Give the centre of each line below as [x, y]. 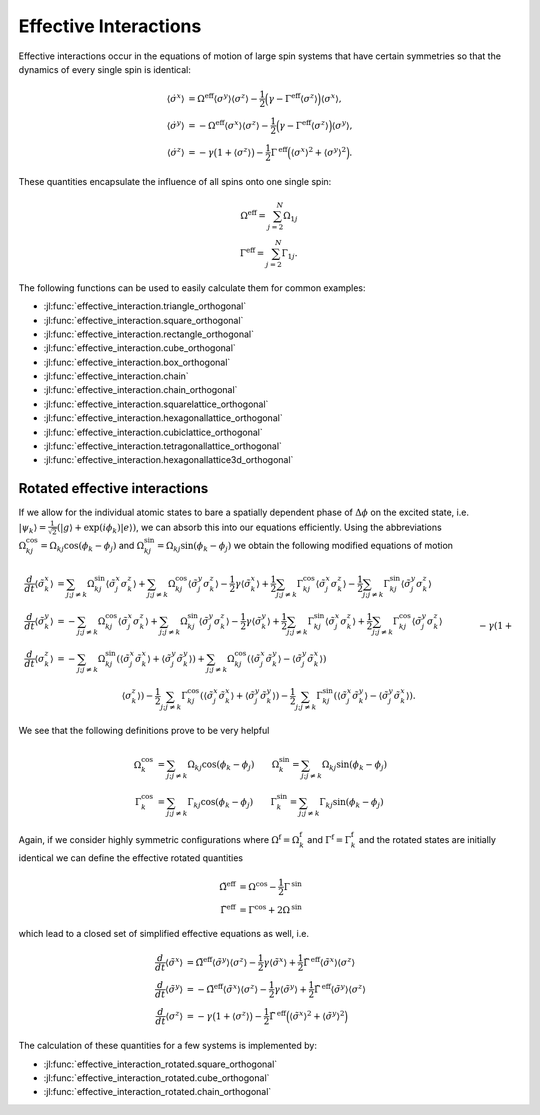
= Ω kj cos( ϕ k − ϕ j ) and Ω [92, 547]
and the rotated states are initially [427, 839]
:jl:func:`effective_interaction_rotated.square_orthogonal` [160, 1064]
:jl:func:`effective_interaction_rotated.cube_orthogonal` [156, 1078]
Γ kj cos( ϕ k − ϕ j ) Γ [231, 803]
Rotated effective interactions [113, 488]
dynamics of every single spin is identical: [105, 69]
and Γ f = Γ [329, 839]
